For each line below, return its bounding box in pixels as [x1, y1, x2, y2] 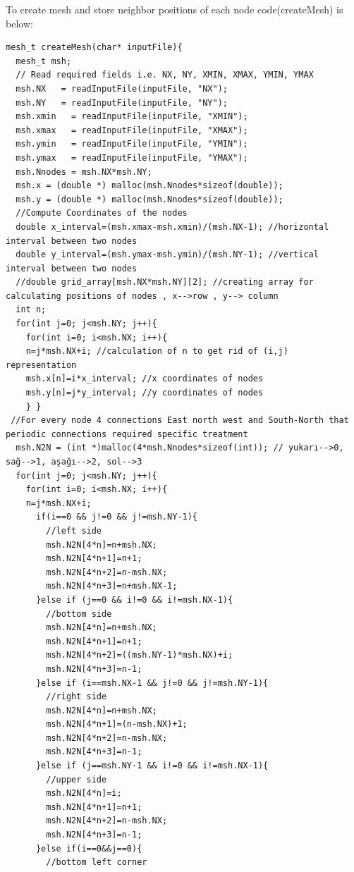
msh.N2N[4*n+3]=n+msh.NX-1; [46, 581, 178, 591]
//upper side [46, 774, 107, 785]
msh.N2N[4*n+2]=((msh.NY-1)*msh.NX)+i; [46, 650, 233, 661]
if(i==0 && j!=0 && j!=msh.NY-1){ [35, 512, 198, 522]
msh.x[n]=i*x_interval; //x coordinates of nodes [25, 374, 264, 384]
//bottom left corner [46, 857, 147, 868]
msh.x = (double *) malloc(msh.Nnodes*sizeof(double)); [16, 180, 283, 191]
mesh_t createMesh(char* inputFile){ [6, 42, 183, 53]
